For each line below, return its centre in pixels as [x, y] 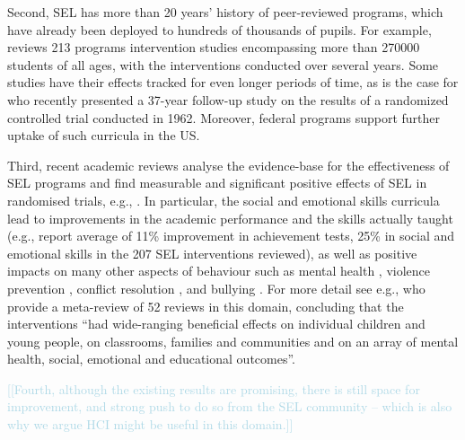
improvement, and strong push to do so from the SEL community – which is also [230, 406]
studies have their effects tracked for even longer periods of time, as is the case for [233, 82]
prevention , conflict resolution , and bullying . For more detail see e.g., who [216, 288]
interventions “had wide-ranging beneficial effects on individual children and [216, 324]
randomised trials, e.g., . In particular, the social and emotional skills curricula [224, 200]
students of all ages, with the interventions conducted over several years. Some [223, 64]
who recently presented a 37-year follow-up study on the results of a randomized [228, 99]
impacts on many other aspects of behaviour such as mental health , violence [219, 271]
